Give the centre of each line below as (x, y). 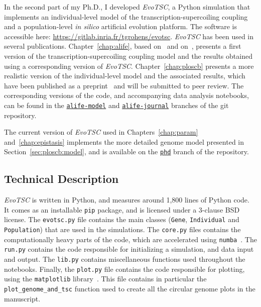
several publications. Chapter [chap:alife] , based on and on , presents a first (123, 46)
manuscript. (22, 298)
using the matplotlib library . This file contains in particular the (105, 279)
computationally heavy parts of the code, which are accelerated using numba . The (130, 239)
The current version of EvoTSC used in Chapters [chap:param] (101, 132)
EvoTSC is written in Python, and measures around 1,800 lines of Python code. (127, 200)
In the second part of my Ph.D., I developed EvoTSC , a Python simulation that (127, 7)
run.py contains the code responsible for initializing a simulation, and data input (129, 249)
